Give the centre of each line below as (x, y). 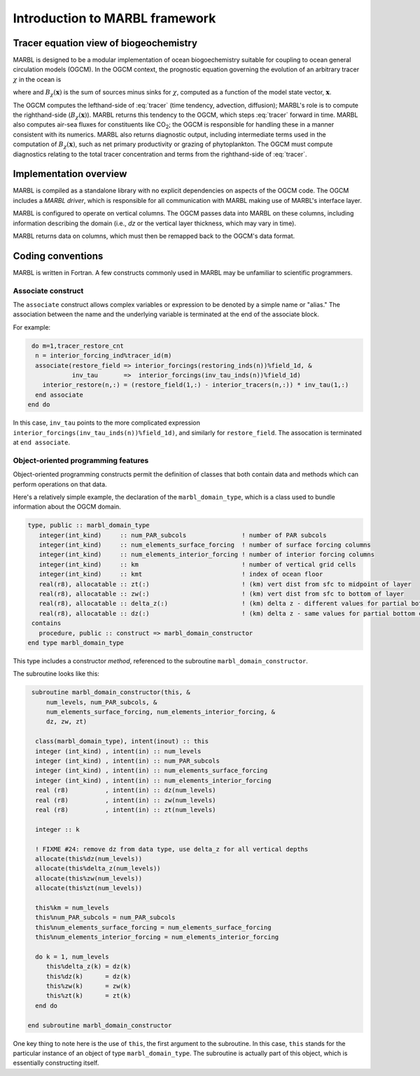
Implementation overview (70, 174)
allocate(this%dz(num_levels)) (89, 858)
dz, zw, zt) (66, 722)
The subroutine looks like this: (56, 674)
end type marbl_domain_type (76, 643)
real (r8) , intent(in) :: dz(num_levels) (126, 790)
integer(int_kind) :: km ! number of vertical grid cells (197, 564)
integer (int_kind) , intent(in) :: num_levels (118, 751)
